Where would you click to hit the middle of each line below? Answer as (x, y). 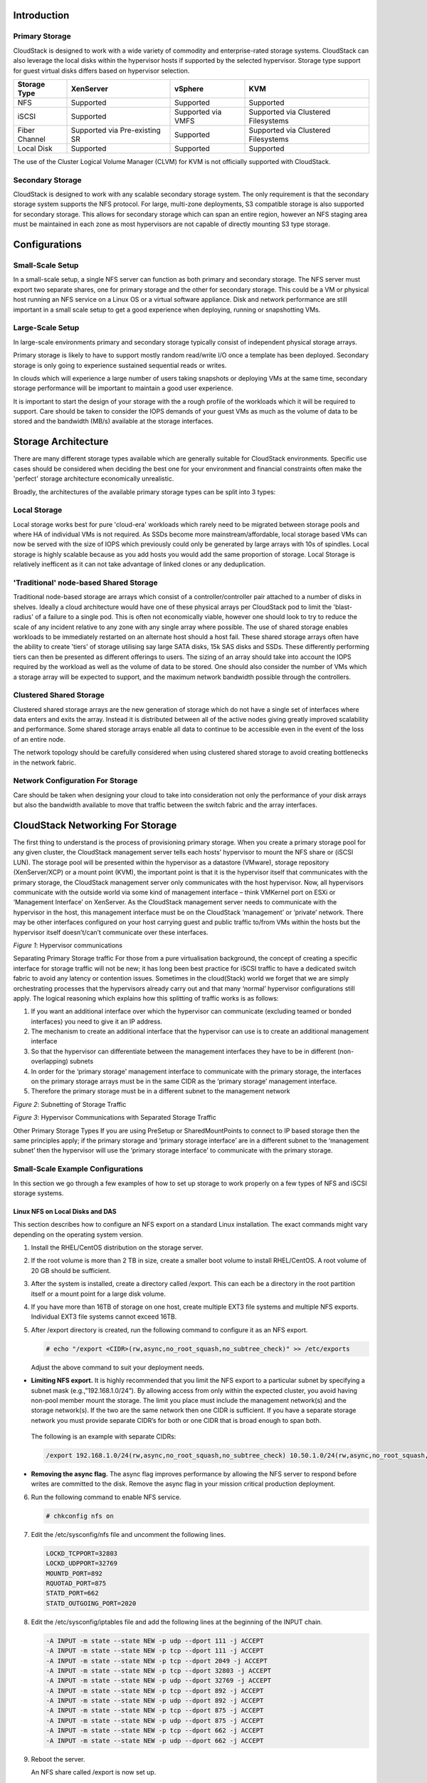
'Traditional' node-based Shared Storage (85, 583)
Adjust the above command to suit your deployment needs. (117, 1367)
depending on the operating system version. (78, 1235)
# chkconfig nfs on (80, 1516)
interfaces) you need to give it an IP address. (97, 1021)
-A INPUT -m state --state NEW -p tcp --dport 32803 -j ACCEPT (159, 1670)
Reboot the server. (58, 1759)
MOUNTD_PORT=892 (74, 1573)
